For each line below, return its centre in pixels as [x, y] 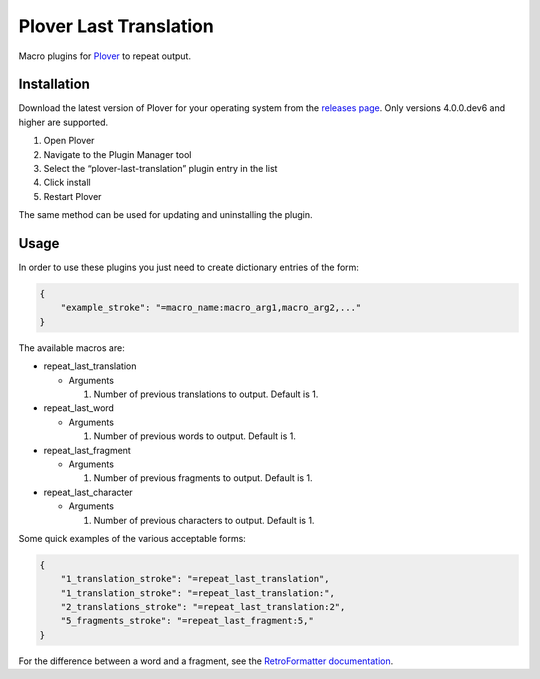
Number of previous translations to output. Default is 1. [206, 394]
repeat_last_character [88, 492]
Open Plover [69, 141]
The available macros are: [71, 347]
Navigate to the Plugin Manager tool [117, 154]
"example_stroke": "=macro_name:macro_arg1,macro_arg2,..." [211, 308]
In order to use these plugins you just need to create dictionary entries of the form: [189, 267]
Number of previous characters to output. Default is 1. [204, 520]
